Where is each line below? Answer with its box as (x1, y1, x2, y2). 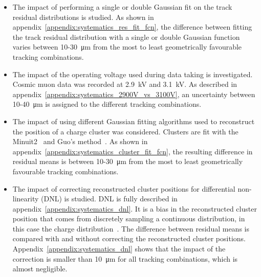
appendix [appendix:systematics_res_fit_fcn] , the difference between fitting (12, 21, 252, 32)
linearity (12, 193, 39, 204)
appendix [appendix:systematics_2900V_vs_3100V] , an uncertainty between (12, 88, 255, 99)
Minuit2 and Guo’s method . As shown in (12, 136, 148, 147)
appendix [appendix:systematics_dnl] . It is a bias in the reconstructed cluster (12, 203, 257, 214)
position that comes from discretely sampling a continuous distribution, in (12, 213, 245, 224)
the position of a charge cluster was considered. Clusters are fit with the (12, 126, 238, 136)
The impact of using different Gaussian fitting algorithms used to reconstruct (12, 116, 255, 126)
